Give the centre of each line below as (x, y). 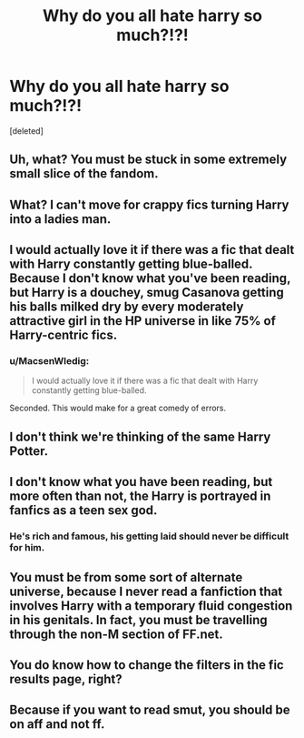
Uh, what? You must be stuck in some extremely (148, 160)
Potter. (29, 451)
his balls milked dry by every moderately (127, 307)
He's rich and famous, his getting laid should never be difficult (149, 536)
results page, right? (66, 679)
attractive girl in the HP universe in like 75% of (143, 321)
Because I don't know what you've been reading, (150, 278)
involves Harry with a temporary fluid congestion (151, 606)
